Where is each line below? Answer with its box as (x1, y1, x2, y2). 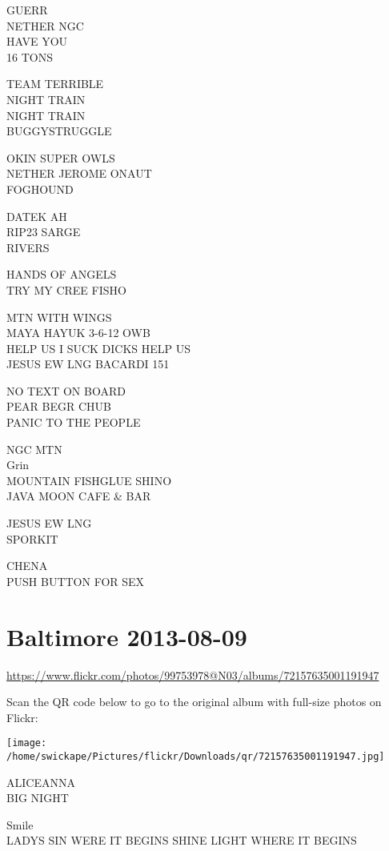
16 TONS (6, 48, 53, 65)
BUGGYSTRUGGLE (6, 122, 112, 139)
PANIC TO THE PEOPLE (6, 414, 141, 431)
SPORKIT (6, 530, 58, 547)
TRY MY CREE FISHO (6, 281, 126, 298)
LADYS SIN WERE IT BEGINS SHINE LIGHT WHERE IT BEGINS (6, 832, 357, 849)
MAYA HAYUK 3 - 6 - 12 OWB (6, 324, 150, 341)
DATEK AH (6, 207, 67, 224)
